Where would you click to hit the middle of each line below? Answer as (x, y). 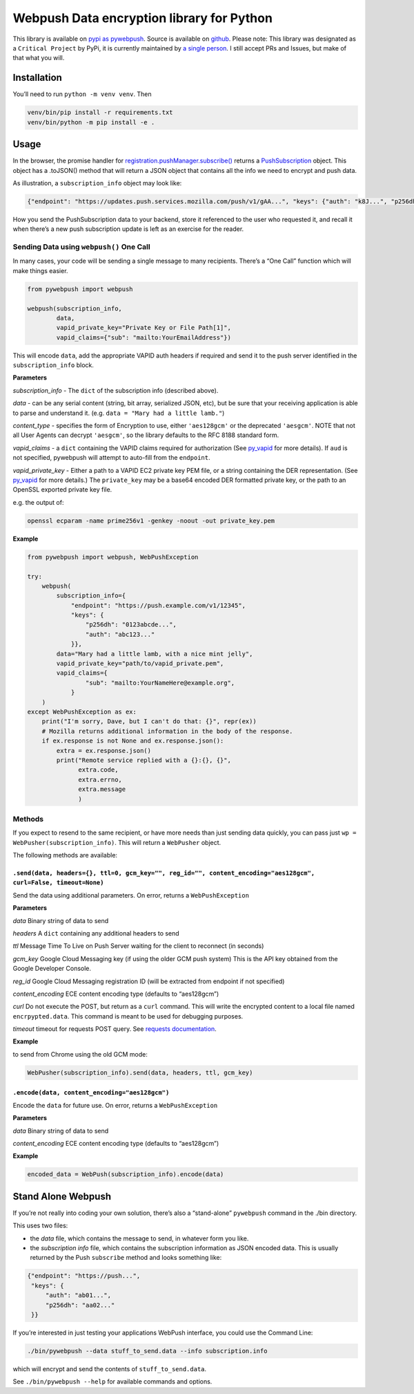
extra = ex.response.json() (104, 751)
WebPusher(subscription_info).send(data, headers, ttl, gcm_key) (140, 1072)
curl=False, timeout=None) (58, 883)
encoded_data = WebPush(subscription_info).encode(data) (126, 1174)
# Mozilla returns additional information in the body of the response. (167, 731)
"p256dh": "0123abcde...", (131, 625)
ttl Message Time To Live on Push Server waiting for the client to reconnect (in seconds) (138, 946)
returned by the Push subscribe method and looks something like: (126, 1258)
